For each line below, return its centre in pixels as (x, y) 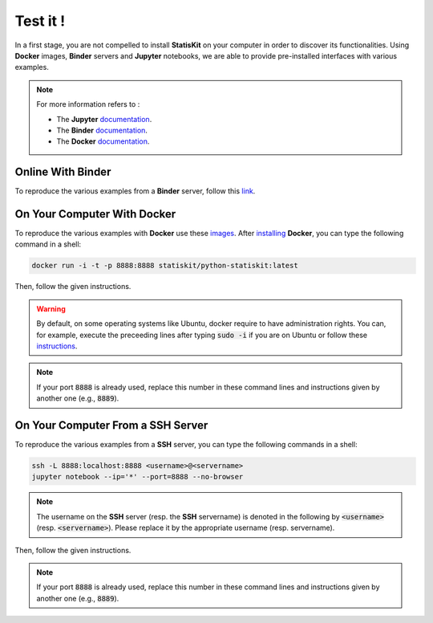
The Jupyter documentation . (104, 119)
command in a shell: (48, 244)
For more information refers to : (88, 104)
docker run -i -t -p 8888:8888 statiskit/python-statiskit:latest (165, 266)
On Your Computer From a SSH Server (111, 425)
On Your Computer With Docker (95, 214)
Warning (51, 308)
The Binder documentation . (102, 130)
